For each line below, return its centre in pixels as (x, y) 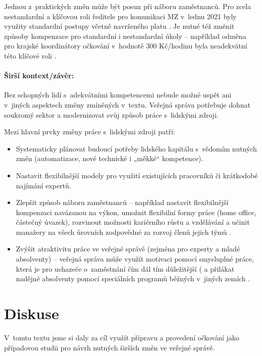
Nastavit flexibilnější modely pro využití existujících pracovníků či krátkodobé (137, 175)
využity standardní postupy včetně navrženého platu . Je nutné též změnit (119, 26)
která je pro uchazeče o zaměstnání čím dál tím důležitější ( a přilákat (125, 268)
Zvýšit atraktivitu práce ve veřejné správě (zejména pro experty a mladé (128, 249)
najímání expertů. (43, 185)
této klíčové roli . (30, 55)
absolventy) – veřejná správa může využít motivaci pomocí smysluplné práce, (135, 259)
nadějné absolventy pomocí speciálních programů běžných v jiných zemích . (133, 278)
